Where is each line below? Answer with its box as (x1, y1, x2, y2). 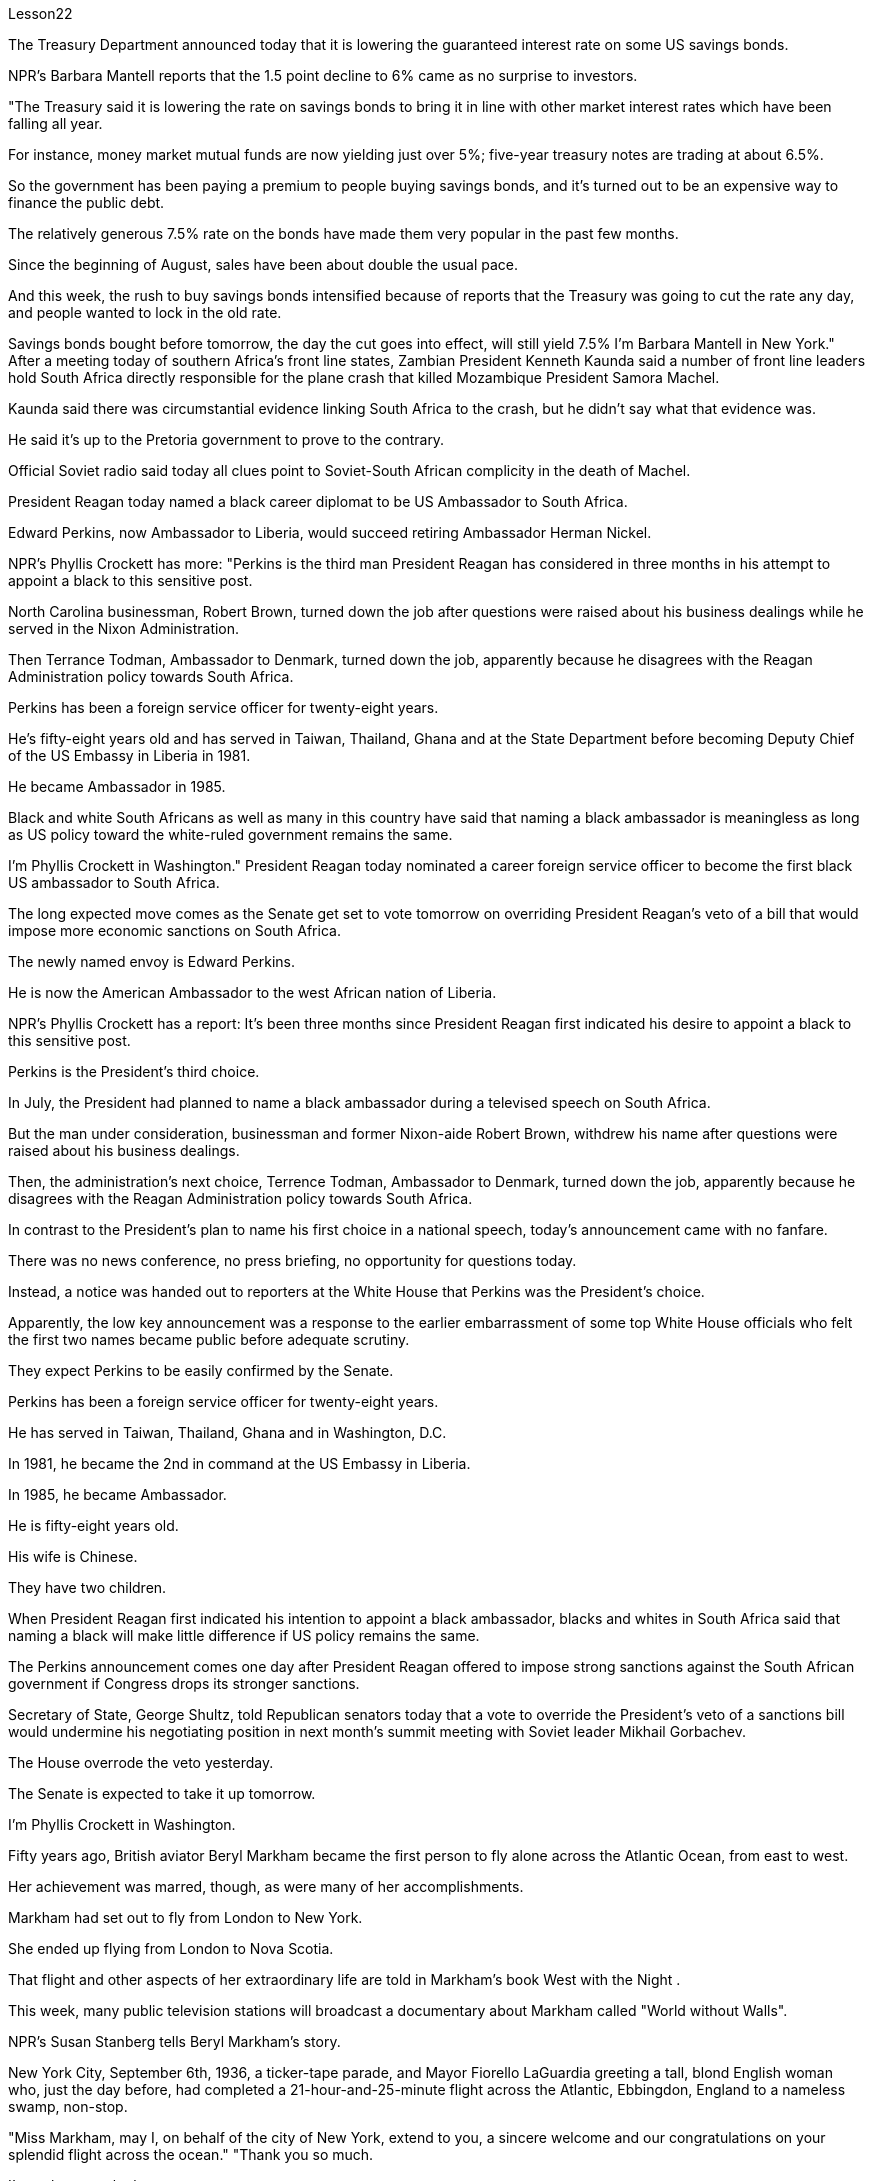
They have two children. (8, 1579, 167, 1596)
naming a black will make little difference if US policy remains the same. (8, 1627, 480, 1644)
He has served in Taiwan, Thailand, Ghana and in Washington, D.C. (8, 1424, 447, 1441)
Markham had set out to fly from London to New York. (8, 1909, 363, 1926)
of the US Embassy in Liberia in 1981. (8, 747, 251, 764)
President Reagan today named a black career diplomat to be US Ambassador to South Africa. (8, 493, 628, 510)
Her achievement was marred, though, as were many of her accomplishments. (8, 1878, 524, 1895)
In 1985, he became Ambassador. (8, 1486, 227, 1503)
